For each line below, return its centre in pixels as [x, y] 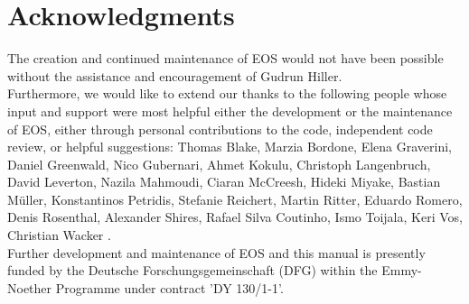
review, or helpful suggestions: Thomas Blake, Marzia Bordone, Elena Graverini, [230, 147]
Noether [30, 287]
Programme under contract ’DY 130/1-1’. [169, 287]
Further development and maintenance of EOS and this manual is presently [216, 252]
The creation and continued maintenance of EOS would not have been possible [225, 58]
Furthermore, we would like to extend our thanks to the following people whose [227, 93]
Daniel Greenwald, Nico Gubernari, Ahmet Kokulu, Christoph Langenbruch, [219, 164]
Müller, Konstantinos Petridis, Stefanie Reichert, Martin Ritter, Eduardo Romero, [235, 199]
